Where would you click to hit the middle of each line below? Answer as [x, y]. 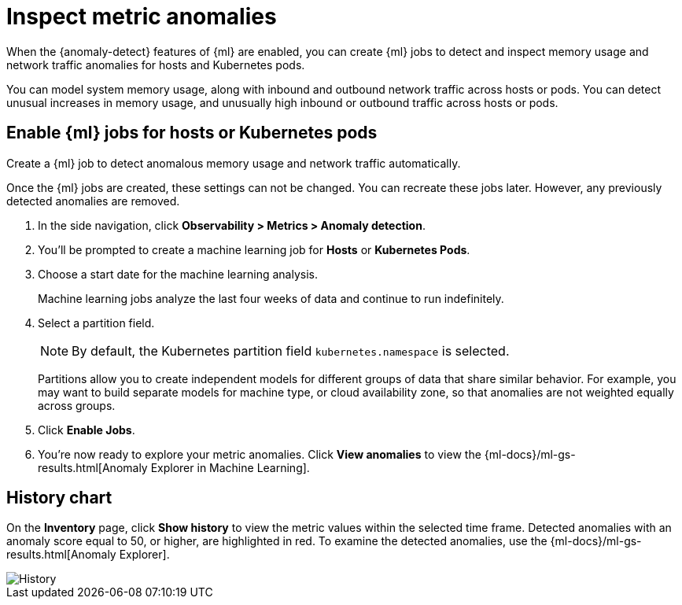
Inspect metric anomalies [142, 17]
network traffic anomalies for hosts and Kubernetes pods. [156, 65]
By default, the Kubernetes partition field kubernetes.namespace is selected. [291, 350]
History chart [59, 498]
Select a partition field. [96, 323]
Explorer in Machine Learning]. [230, 467]
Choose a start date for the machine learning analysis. [178, 274]
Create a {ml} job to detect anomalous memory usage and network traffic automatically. [234, 163]
